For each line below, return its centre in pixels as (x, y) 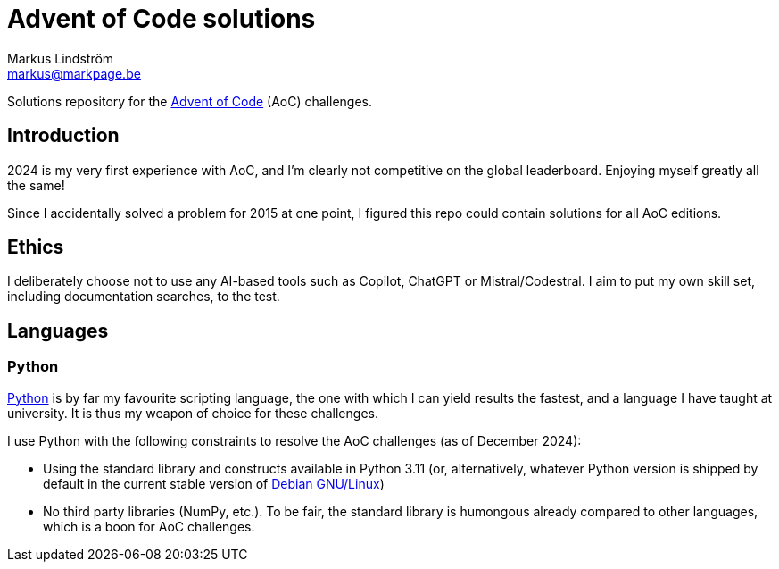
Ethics (36, 247)
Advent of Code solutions (162, 19)
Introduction (63, 136)
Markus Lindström (61, 58)
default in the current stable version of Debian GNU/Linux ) (214, 483)
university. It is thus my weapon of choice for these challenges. (193, 413)
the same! (36, 185)
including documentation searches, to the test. (144, 297)
